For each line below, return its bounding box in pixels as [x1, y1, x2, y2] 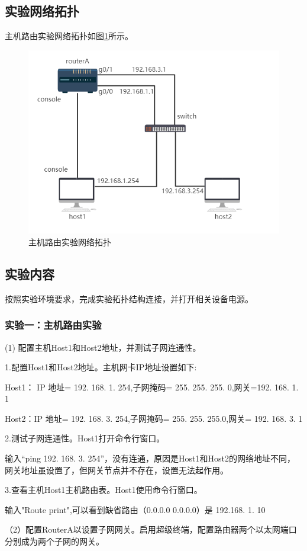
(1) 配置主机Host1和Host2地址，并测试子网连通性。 [5, 341, 201, 353]
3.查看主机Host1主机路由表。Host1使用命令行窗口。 [5, 483, 202, 496]
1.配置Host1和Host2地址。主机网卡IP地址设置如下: [5, 361, 197, 373]
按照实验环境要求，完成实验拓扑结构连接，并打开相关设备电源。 [5, 292, 253, 305]
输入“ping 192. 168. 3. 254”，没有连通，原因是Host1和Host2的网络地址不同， [5, 452, 295, 464]
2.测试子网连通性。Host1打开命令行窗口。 [5, 432, 165, 444]
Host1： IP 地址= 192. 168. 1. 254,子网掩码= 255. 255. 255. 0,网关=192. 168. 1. [5, 380, 299, 393]
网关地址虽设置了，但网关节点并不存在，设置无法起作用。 [5, 463, 228, 476]
